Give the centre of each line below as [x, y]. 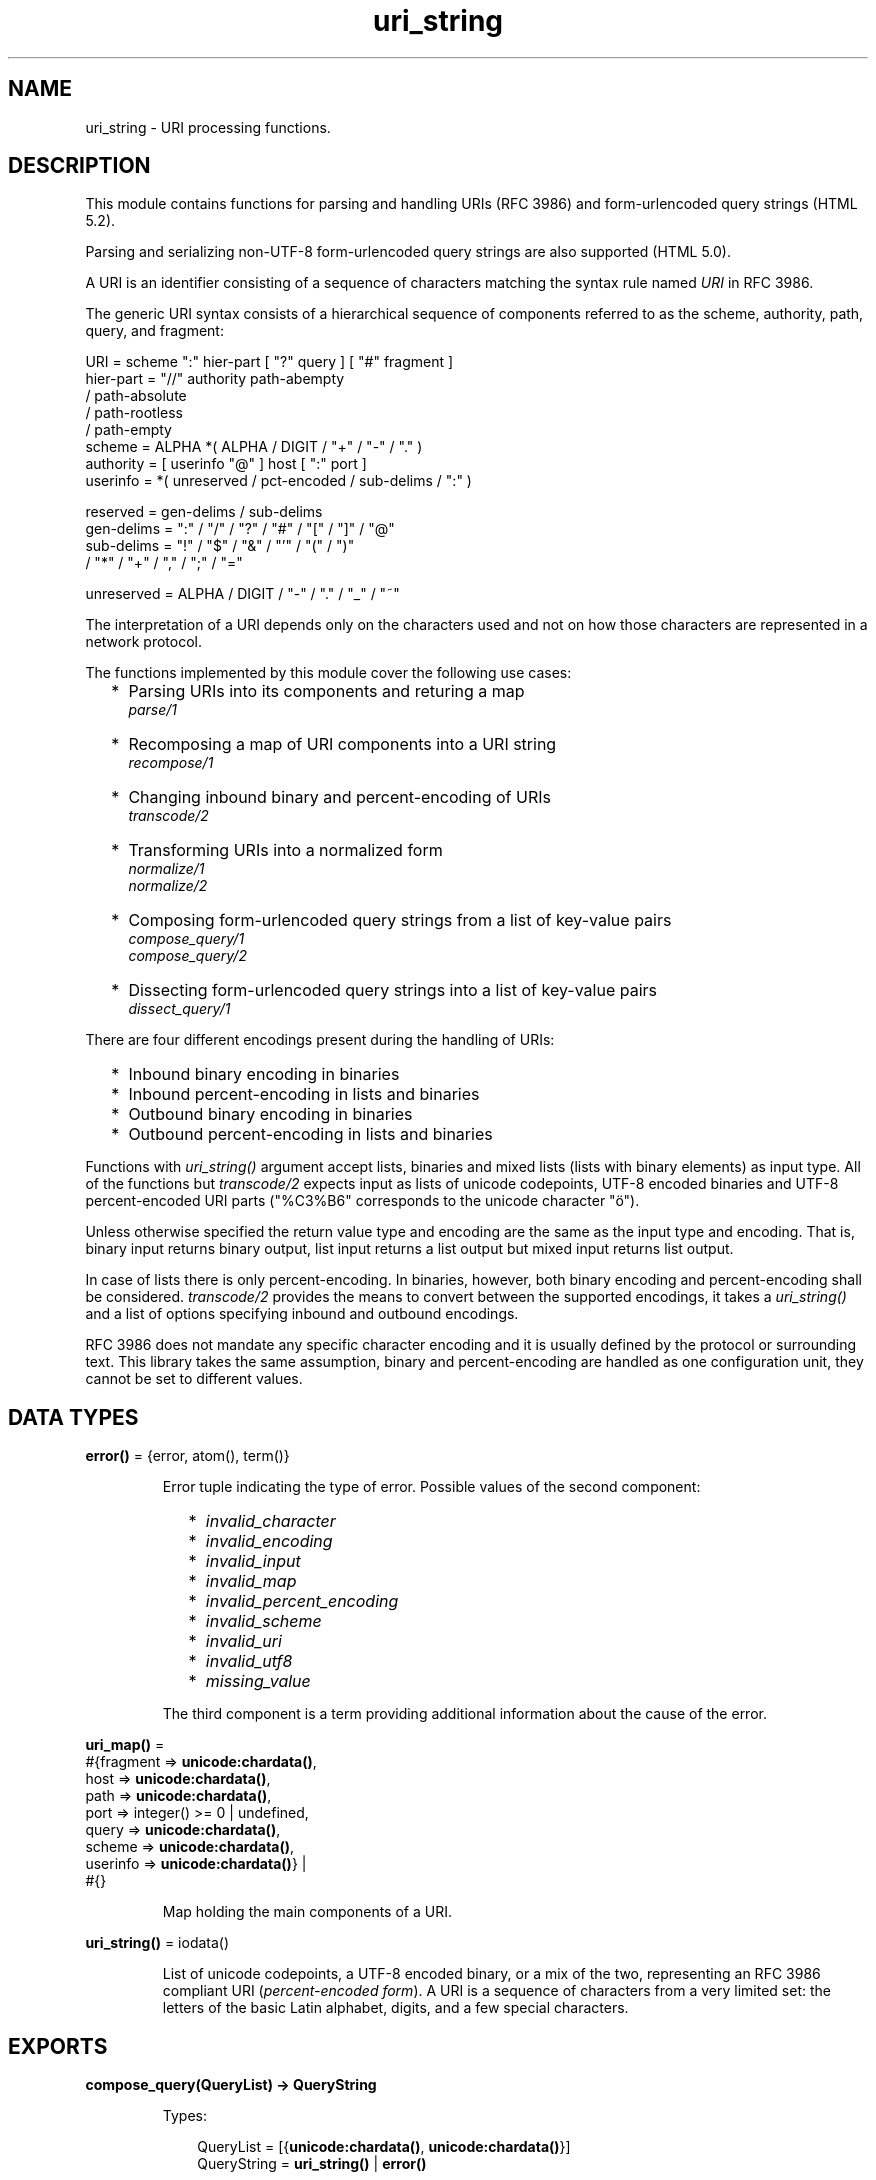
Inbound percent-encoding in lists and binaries [304, 1094]
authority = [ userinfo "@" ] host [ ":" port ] [226, 464]
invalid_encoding [269, 1541]
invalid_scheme [263, 1621]
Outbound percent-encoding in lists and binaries [310, 1134]
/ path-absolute [136, 396]
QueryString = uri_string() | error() [312, 2164]
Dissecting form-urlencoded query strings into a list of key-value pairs [392, 990]
